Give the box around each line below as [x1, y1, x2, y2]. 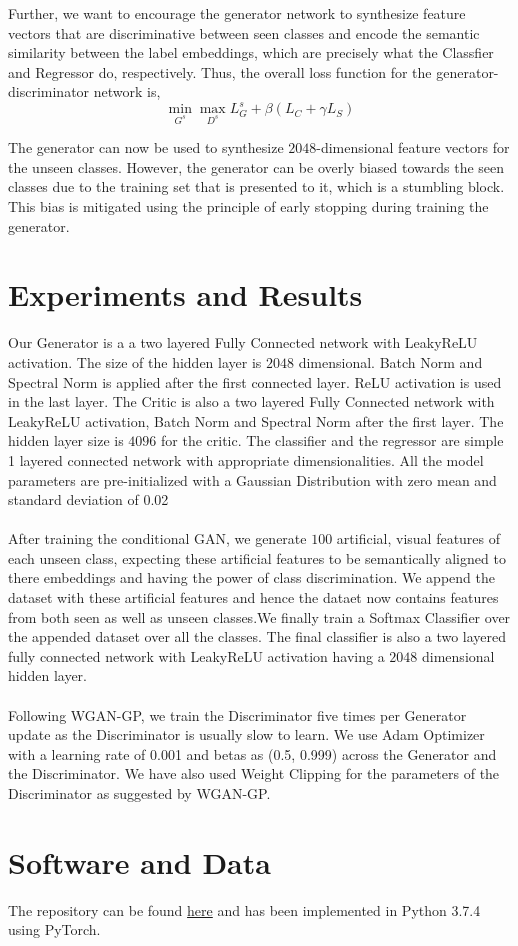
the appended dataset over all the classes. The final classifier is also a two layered [8, 626, 507, 647]
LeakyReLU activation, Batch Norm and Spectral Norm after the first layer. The [8, 410, 504, 431]
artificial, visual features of [336, 528, 501, 549]
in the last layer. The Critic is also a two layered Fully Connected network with [8, 391, 495, 412]
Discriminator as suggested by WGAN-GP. [8, 783, 271, 803]
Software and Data [8, 841, 271, 882]
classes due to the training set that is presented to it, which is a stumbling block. [8, 176, 505, 197]
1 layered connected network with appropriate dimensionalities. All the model [8, 449, 484, 470]
